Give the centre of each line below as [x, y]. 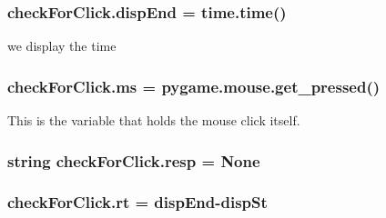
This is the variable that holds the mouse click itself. [154, 120]
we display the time [62, 46]
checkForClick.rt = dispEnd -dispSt [137, 202]
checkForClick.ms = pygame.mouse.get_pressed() [194, 86]
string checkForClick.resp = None [134, 160]
